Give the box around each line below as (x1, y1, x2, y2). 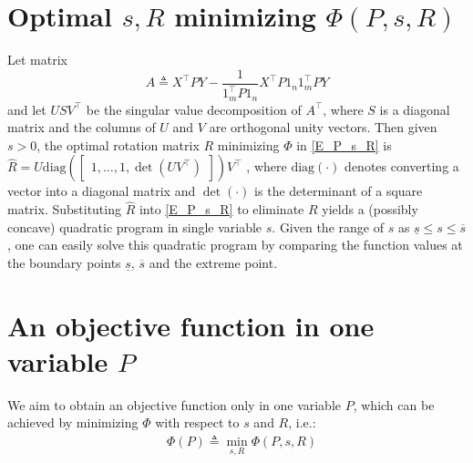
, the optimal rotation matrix (36, 135, 200, 154)
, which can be (353, 395, 435, 414)
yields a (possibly (322, 200, 418, 219)
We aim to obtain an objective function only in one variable (7, 395, 342, 414)
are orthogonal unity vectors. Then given (209, 118, 437, 137)
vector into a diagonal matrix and (7, 181, 196, 201)
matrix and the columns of (7, 118, 156, 137)
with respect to (155, 413, 240, 432)
